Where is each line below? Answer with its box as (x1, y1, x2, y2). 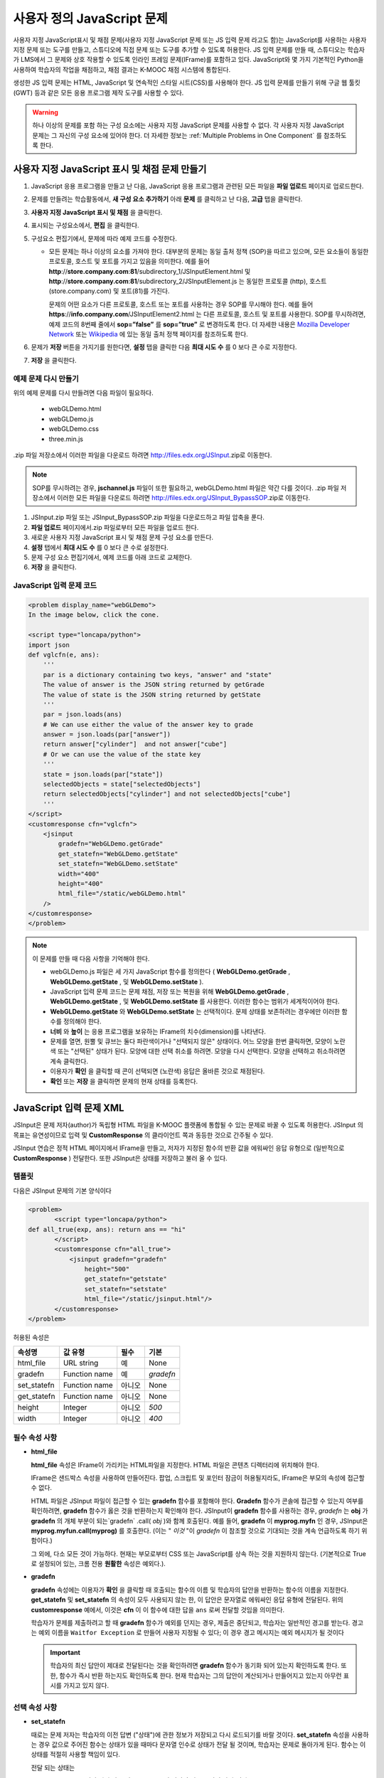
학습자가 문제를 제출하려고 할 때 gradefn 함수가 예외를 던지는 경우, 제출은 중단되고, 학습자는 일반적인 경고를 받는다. (31, 1619, 351, 1627)
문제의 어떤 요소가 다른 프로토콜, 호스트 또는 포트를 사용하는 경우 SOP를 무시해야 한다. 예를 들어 (48, 299, 314, 309)
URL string (63, 1358, 99, 1368)
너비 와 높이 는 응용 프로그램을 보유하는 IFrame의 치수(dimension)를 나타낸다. (50, 1027, 266, 1036)
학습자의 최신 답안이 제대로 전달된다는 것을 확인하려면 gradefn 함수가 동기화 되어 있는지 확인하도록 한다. (50, 1661, 340, 1670)
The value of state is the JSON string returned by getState (43, 691, 261, 698)
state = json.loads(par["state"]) (43, 770, 164, 778)
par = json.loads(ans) (43, 710, 122, 718)
